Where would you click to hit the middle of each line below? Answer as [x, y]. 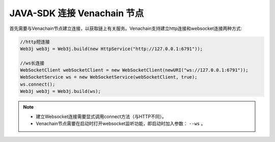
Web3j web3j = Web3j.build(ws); [61, 92]
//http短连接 [35, 42]
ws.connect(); [38, 84]
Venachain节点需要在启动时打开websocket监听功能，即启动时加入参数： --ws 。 [121, 124]
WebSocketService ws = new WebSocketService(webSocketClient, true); [109, 77]
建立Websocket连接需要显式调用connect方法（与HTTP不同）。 [101, 116]
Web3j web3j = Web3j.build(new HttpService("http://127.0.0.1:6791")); [112, 49]
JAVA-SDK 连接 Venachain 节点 [77, 13]
